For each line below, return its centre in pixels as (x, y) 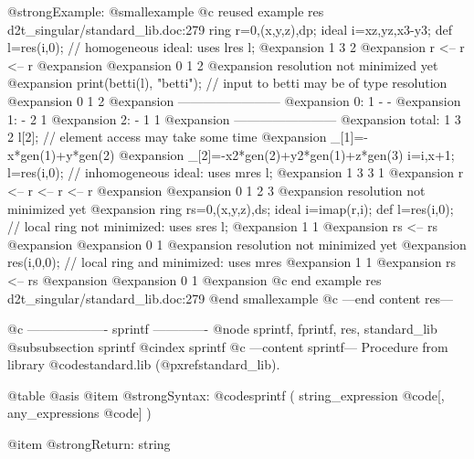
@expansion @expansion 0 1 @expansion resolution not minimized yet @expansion (237, 244)
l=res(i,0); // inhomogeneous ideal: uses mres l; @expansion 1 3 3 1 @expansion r (236, 172)
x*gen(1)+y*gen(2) (61, 154)
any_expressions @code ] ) (79, 413)
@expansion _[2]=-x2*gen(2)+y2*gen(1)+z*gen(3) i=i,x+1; (287, 154)
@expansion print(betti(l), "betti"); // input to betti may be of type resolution (227, 83)
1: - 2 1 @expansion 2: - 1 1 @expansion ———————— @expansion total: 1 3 (234, 118)
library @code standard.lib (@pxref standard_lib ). (144, 364)
